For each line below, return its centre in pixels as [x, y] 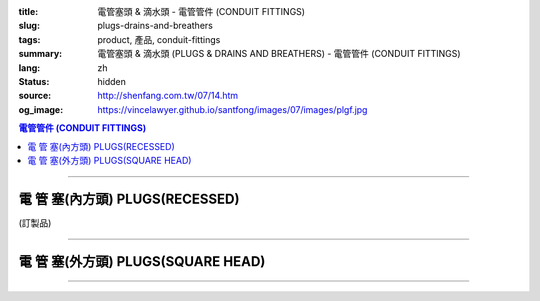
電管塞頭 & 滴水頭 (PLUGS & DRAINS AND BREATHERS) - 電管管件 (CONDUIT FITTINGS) [279, 54]
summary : [40, 54]
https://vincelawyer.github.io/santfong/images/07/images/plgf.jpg [232, 109]
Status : [34, 81]
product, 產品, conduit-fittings [159, 39]
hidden [112, 81]
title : [28, 11]
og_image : [41, 109]
